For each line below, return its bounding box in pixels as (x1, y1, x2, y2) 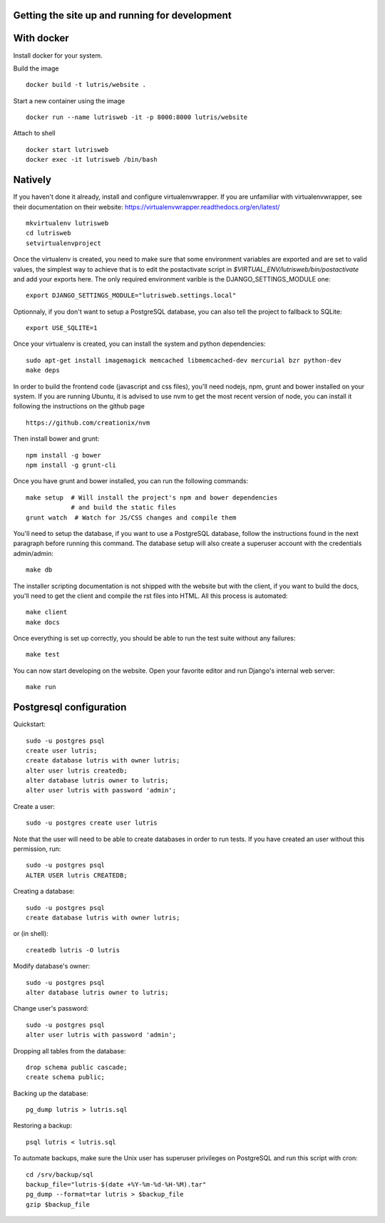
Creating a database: (13, 887, 75, 896)
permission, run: (13, 845, 61, 853)
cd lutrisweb (26, 229, 71, 237)
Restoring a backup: (13, 1121, 73, 1130)
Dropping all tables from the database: (13, 1046, 126, 1055)
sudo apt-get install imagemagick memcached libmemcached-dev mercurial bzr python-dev (26, 356, 342, 364)
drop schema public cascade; (26, 1063, 128, 1071)
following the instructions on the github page (13, 402, 145, 411)
